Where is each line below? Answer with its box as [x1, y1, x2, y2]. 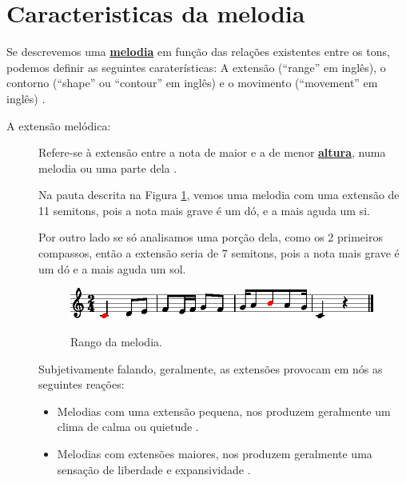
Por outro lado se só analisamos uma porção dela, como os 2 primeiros [38, 229, 383, 245]
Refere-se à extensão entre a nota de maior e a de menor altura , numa [38, 144, 386, 161]
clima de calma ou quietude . [57, 418, 199, 435]
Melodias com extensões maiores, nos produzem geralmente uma [57, 445, 372, 461]
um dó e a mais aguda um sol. [38, 260, 186, 277]
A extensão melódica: [6, 117, 111, 134]
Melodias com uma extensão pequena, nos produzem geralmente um [57, 402, 391, 419]
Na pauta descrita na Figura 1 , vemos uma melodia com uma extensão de [38, 186, 400, 203]
